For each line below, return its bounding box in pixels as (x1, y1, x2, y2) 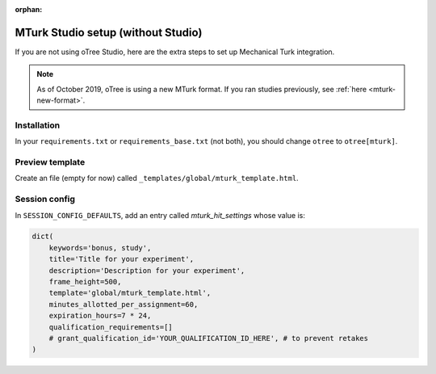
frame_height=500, (48, 277, 122, 287)
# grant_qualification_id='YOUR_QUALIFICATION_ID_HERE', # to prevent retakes (48, 334, 369, 342)
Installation (15, 120, 61, 131)
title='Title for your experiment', (48, 254, 194, 264)
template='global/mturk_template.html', (48, 288, 212, 298)
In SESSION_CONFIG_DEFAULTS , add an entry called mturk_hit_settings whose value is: (15, 210, 306, 220)
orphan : (15, 5, 43, 14)
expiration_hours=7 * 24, (48, 311, 152, 321)
